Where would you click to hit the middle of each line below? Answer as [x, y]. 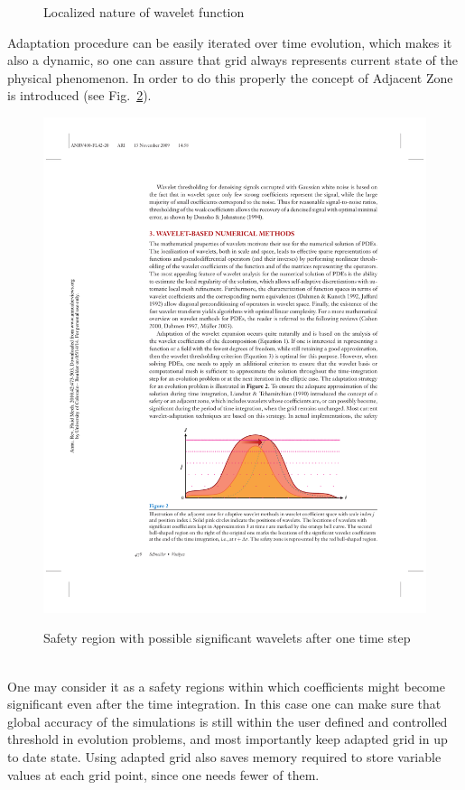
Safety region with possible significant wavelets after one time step [227, 638]
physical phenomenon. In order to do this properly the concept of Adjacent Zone [230, 77]
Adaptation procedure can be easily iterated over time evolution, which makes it [230, 42]
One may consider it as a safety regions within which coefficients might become [226, 686]
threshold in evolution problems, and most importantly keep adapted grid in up [228, 739]
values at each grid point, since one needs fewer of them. [163, 774]
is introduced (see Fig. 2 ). [79, 95]
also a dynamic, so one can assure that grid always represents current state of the [232, 60]
